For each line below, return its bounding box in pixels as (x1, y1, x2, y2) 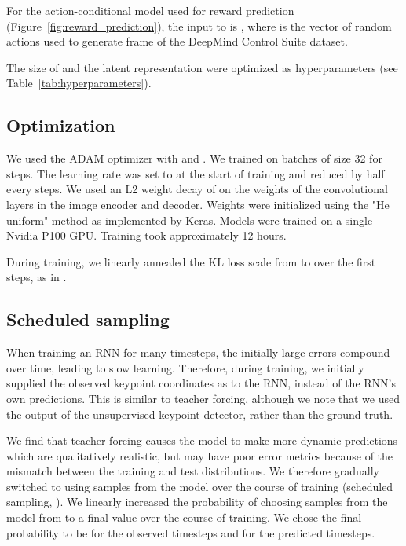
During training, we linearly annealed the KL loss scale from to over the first (6, 253, 376, 269)
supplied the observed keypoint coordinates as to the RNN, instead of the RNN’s (6, 375, 396, 391)
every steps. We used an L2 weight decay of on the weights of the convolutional (6, 181, 388, 197)
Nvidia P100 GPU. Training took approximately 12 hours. (6, 227, 287, 244)
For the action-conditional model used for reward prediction (6, 2, 294, 18)
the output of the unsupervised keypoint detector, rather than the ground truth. (6, 405, 393, 422)
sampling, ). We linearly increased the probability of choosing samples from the (6, 493, 388, 510)
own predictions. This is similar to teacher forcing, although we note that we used (6, 390, 401, 406)
